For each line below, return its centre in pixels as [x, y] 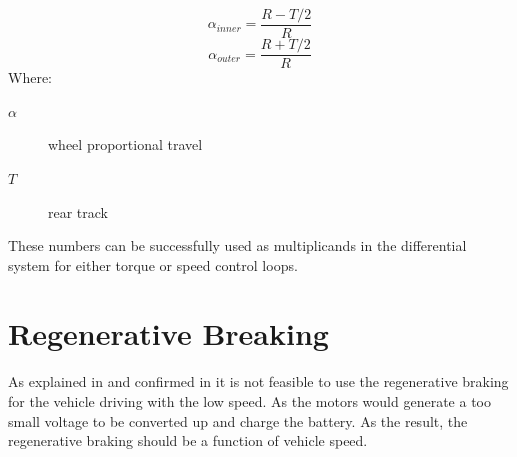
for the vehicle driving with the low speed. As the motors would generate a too [249, 401]
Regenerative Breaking [168, 333]
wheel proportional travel [125, 144]
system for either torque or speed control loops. [153, 264]
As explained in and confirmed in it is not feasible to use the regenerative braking [258, 381]
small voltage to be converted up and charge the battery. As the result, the [238, 420]
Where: [30, 77]
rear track [78, 211]
